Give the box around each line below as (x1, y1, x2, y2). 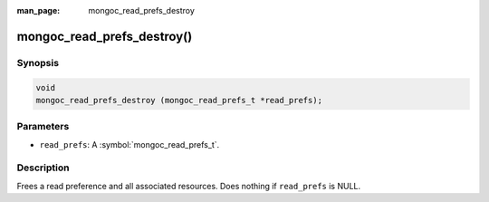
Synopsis (16, 56, 59, 69)
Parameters (16, 120, 70, 133)
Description (16, 161, 70, 174)
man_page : (16, 5, 61, 15)
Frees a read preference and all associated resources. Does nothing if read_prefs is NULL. (16, 180, 361, 191)
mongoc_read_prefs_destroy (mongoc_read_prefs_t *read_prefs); (35, 95, 323, 105)
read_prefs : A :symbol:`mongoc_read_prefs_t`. (39, 139, 220, 149)
